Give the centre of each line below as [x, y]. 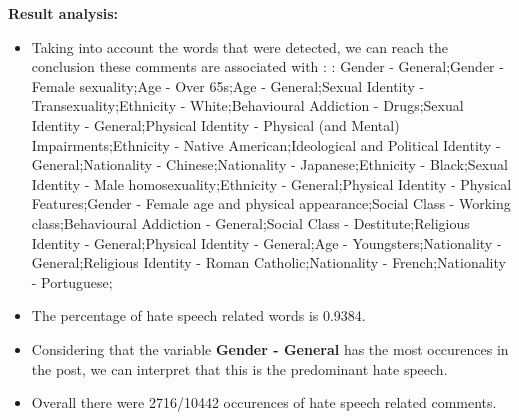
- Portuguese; [72, 281]
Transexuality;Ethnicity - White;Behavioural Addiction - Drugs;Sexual [247, 105]
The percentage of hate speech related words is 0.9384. [198, 315]
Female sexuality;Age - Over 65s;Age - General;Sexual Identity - [228, 85]
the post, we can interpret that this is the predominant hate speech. [239, 368]
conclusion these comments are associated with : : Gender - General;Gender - [267, 66]
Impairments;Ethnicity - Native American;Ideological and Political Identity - [266, 144]
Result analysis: [63, 13]
